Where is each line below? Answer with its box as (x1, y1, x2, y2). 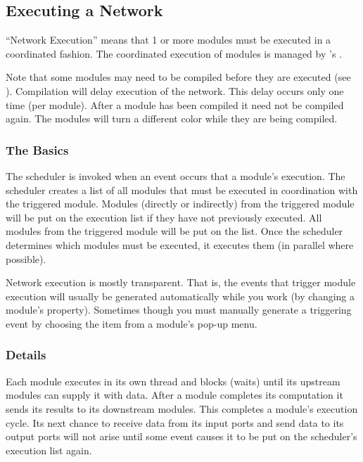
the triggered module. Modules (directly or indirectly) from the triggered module (6, 196, 355, 211)
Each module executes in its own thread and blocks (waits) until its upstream (6, 373, 340, 388)
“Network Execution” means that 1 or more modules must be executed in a (6, 32, 331, 47)
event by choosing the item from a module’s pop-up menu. (6, 316, 257, 331)
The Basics (6, 141, 69, 158)
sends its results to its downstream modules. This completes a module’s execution (6, 401, 358, 416)
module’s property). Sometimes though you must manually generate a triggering (6, 302, 352, 317)
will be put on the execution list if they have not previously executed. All (6, 210, 322, 224)
